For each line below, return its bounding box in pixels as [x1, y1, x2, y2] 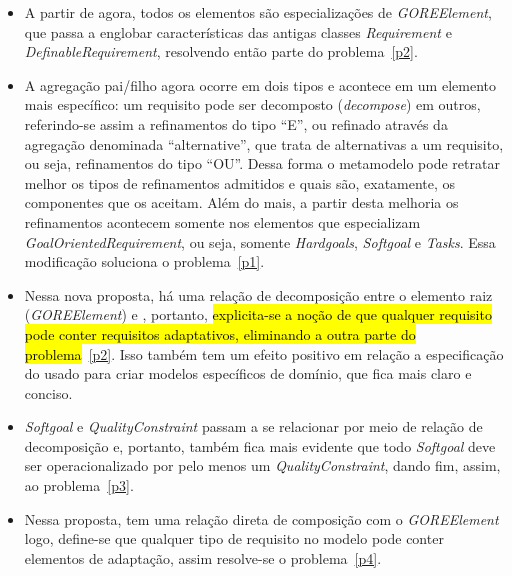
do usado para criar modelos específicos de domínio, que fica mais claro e [24, 363, 472, 384]
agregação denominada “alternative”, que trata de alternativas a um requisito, [24, 133, 504, 154]
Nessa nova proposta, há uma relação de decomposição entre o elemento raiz [24, 284, 493, 305]
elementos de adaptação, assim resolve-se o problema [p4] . [24, 547, 382, 568]
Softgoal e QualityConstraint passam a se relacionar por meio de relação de [24, 416, 483, 437]
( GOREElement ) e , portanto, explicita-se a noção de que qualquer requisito [24, 304, 492, 325]
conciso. [24, 382, 73, 403]
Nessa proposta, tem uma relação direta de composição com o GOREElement [24, 508, 499, 529]
